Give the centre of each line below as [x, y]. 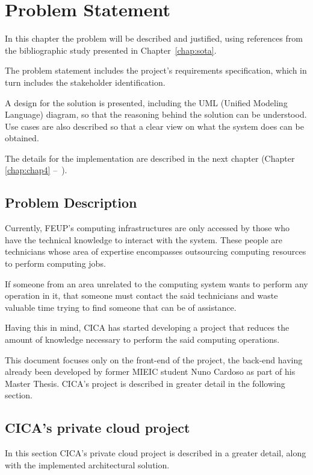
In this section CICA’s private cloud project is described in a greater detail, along [156, 453]
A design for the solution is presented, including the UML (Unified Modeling [146, 102]
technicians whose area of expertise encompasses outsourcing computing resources [156, 251]
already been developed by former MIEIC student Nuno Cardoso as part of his [150, 371]
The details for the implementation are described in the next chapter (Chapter [150, 158]
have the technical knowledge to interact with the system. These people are [144, 239]
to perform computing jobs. [55, 263]
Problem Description [71, 202]
